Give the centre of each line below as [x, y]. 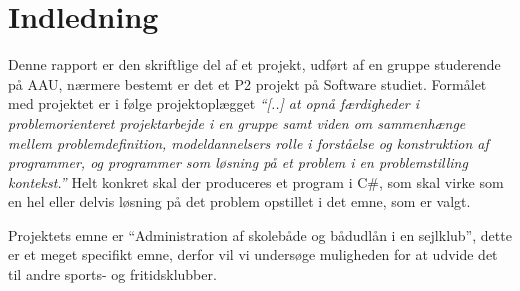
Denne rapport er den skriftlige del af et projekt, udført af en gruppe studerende [254, 64]
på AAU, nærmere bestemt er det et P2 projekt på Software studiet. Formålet [247, 83]
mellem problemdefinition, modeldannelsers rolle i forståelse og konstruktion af [248, 142]
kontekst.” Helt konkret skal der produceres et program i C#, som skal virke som [256, 181]
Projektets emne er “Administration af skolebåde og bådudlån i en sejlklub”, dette [260, 234]
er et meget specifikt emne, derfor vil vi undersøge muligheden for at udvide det [253, 254]
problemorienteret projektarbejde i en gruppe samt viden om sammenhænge [237, 122]
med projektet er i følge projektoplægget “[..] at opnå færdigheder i [214, 103]
